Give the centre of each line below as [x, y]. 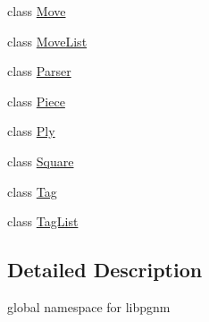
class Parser [39, 71]
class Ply [31, 131]
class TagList [43, 221]
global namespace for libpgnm [89, 306]
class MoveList [47, 41]
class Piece [36, 101]
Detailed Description [105, 270]
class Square [41, 161]
